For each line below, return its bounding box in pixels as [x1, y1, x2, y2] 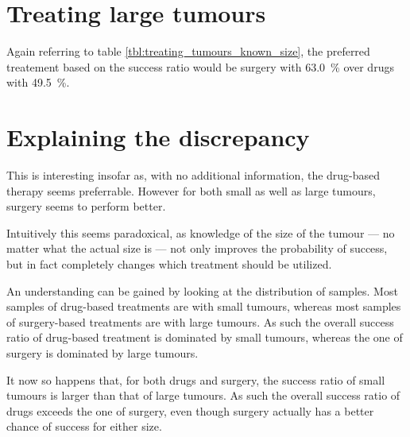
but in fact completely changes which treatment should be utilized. [6, 256, 332, 272]
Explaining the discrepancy [6, 121, 310, 153]
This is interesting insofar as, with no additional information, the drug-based [6, 167, 381, 184]
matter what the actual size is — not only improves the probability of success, [6, 240, 388, 257]
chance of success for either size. [6, 418, 162, 435]
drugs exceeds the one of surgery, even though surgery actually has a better [6, 402, 374, 419]
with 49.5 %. [6, 74, 70, 91]
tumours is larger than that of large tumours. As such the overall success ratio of [6, 387, 400, 404]
